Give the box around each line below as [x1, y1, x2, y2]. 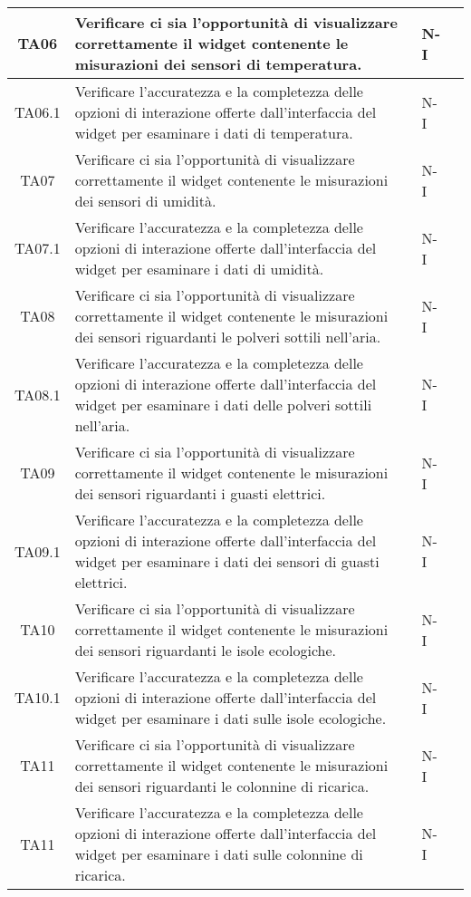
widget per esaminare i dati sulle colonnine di [74, 844, 363, 864]
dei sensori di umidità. [74, 190, 216, 211]
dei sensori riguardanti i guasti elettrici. [74, 483, 326, 504]
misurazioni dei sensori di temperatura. [74, 53, 362, 74]
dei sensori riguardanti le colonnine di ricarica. [74, 776, 370, 796]
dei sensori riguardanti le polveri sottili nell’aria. [74, 326, 381, 347]
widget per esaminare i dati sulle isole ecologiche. [74, 708, 387, 728]
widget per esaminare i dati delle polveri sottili [74, 394, 372, 415]
